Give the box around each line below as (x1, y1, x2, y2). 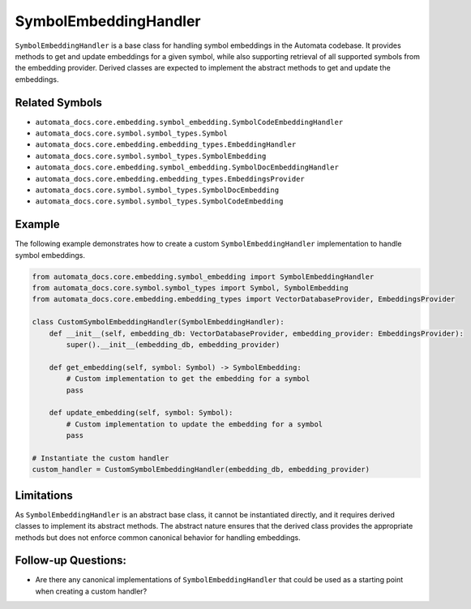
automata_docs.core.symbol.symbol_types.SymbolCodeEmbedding (35, 197, 284, 206)
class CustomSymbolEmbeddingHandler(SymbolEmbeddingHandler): (32, 317, 285, 327)
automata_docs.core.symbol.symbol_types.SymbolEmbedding (35, 151, 267, 161)
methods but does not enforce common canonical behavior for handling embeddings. (15, 532, 301, 543)
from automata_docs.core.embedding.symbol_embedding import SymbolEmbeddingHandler (32, 272, 375, 281)
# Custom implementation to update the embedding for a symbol (66, 419, 323, 429)
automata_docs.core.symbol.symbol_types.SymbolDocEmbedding (35, 185, 280, 195)
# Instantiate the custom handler (32, 453, 169, 462)
